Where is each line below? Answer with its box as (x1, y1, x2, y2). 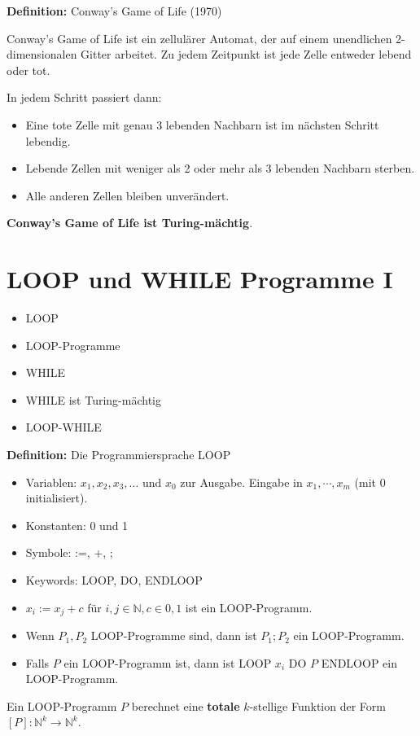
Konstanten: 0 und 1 (25, 516, 129, 533)
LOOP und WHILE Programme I (7, 262, 393, 296)
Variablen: (25, 473, 77, 490)
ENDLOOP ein (321, 654, 397, 671)
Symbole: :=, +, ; (25, 544, 113, 561)
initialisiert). (25, 489, 88, 506)
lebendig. (25, 132, 71, 149)
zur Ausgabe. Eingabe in (180, 473, 303, 490)
